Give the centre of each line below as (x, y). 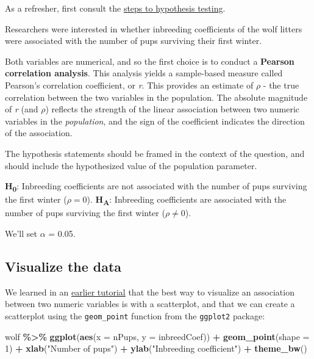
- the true (281, 85)
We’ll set (21, 233)
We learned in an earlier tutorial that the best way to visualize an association (150, 292)
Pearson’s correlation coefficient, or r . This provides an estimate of (129, 85)
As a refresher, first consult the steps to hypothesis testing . (115, 8)
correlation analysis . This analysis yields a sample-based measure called (144, 73)
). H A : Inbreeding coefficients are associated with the (187, 200)
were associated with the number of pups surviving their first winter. (134, 41)
